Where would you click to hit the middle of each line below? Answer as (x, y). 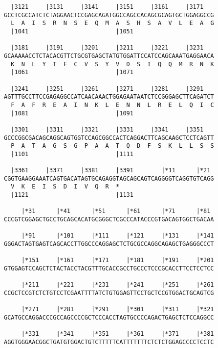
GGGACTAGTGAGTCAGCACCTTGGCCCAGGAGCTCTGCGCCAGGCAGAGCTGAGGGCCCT (109, 244)
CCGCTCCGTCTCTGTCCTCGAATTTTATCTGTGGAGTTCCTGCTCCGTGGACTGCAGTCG (109, 293)
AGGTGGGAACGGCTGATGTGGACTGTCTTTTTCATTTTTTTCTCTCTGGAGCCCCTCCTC (109, 342)
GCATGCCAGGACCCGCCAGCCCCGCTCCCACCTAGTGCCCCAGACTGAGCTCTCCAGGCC (109, 317)
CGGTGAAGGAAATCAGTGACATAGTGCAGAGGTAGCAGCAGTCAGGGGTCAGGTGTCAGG (109, 178)
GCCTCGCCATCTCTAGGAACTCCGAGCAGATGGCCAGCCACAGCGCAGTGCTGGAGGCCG (109, 15)
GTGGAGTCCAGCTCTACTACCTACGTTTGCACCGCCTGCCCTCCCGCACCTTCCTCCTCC (109, 268)
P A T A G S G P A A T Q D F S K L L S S (112, 146)
